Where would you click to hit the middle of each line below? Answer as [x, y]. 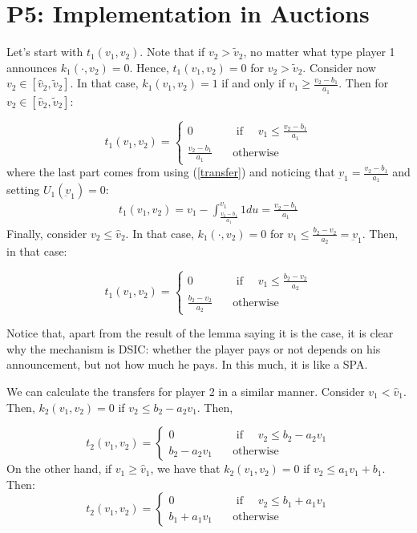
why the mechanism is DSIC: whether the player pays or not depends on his [194, 348]
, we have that [185, 468]
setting [23, 190]
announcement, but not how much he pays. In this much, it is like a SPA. [187, 364]
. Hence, [149, 67]
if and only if [253, 83]
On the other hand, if [59, 468]
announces [32, 67]
